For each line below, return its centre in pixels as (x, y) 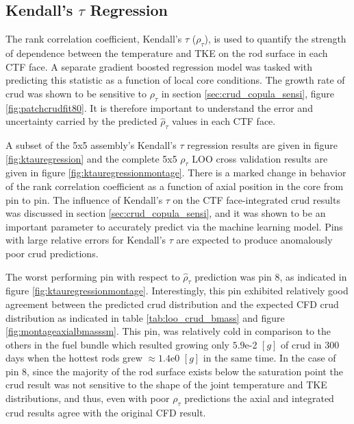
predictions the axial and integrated (259, 398)
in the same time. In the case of (269, 358)
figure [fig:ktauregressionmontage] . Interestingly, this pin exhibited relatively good (177, 291)
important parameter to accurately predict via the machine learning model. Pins (174, 226)
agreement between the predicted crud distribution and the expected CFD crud (172, 304)
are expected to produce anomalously (254, 240)
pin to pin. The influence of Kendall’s (84, 199)
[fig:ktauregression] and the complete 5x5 (91, 158)
